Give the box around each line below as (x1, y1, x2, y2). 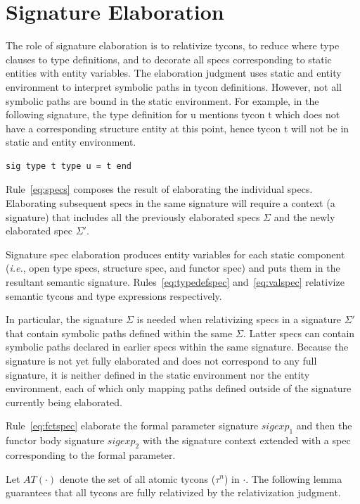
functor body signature (6, 433, 105, 448)
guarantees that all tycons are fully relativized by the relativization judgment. (6, 485, 341, 500)
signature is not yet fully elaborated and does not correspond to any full (6, 353, 317, 367)
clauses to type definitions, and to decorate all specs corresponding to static (6, 51, 332, 66)
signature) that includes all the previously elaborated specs (6, 209, 260, 224)
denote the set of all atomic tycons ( (59, 471, 216, 486)
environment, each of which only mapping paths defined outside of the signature (6, 381, 352, 396)
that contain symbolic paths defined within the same (6, 325, 233, 340)
